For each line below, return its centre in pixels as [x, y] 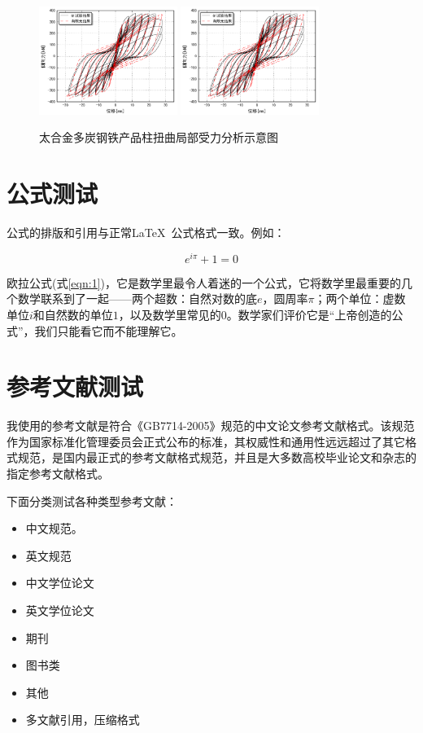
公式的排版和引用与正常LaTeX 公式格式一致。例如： [146, 233]
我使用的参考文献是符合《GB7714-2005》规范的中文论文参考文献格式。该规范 [211, 426]
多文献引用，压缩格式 [83, 720]
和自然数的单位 [73, 314]
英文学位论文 [60, 610]
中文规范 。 [54, 528]
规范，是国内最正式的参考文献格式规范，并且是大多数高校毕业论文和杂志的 [217, 457]
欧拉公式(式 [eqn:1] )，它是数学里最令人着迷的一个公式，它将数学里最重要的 [204, 282]
